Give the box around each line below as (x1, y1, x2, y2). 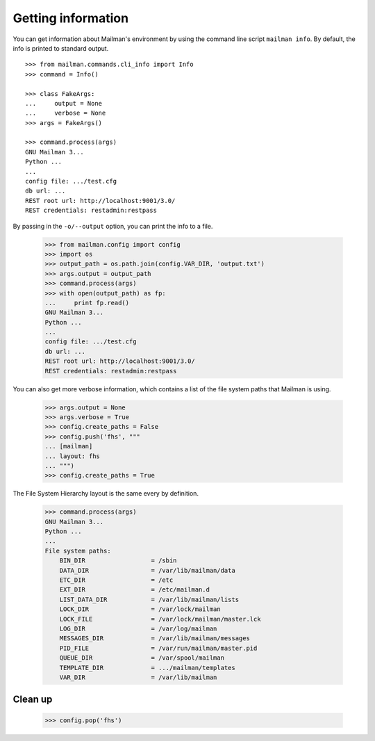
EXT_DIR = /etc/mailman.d (59, 586, 210, 594)
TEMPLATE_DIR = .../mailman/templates (59, 664, 235, 671)
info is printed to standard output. (12, 44, 109, 52)
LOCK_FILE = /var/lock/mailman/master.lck (59, 615, 261, 623)
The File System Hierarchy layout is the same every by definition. (12, 489, 199, 498)
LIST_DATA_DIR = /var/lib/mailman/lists (59, 595, 240, 603)
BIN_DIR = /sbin (59, 557, 177, 564)
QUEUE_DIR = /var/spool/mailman (59, 654, 225, 662)
